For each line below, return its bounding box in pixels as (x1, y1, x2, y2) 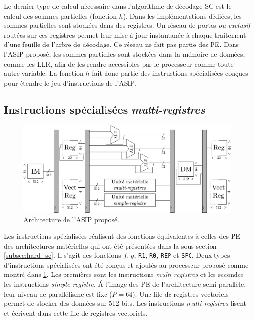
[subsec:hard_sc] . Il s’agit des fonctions (4, 250, 121, 260)
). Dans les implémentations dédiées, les (123, 10, 242, 21)
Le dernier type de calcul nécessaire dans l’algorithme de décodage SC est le (4, 1, 232, 11)
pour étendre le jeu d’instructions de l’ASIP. (4, 77, 136, 88)
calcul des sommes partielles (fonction (4, 10, 117, 21)
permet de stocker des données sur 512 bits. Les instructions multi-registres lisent (4, 298, 247, 308)
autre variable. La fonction (4, 68, 84, 78)
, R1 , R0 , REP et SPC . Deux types (134, 250, 230, 260)
